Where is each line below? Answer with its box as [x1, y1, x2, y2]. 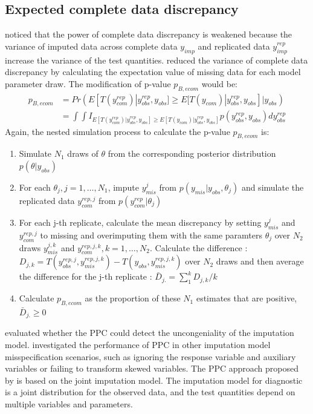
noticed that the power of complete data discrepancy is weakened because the [5, 28, 292, 41]
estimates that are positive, [196, 292, 297, 304]
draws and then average [216, 255, 304, 268]
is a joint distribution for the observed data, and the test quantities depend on [5, 386, 295, 398]
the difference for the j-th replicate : [19, 270, 152, 283]
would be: [201, 77, 237, 90]
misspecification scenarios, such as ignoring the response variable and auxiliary [5, 350, 296, 363]
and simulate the [241, 181, 304, 194]
